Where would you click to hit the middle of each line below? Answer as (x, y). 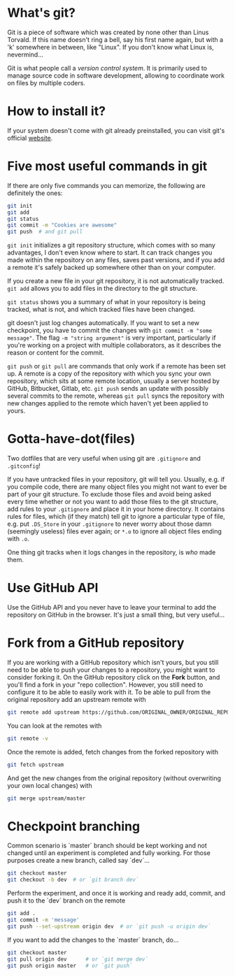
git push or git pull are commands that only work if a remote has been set (116, 366)
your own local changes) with (50, 785)
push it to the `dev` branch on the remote (66, 900)
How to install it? (57, 112)
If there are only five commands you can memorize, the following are (106, 185)
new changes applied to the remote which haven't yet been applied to (108, 403)
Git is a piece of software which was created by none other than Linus (108, 32)
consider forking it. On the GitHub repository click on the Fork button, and (114, 677)
